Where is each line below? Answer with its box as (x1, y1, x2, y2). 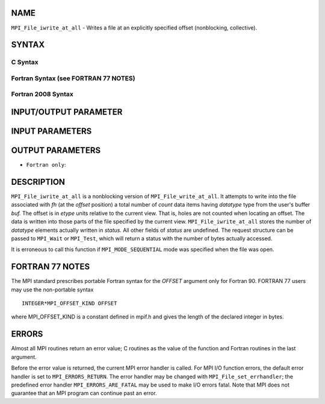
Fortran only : (26, 161, 66, 169)
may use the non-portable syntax (11, 286, 94, 293)
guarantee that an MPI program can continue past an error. (11, 390, 157, 397)
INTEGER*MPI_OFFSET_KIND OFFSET (22, 300, 117, 307)
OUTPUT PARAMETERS (11, 145, 101, 156)
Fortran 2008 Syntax (11, 90, 73, 99)
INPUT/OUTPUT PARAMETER (11, 107, 123, 117)
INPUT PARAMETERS (11, 126, 92, 137)
